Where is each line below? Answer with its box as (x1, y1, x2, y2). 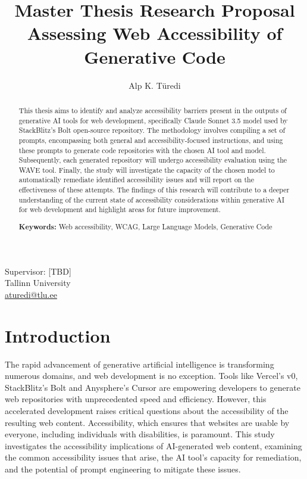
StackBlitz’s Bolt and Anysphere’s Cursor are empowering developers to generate (5, 381, 300, 393)
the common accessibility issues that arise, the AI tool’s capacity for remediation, (5, 451, 302, 464)
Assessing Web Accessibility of (27, 21, 283, 45)
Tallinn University (5, 276, 71, 289)
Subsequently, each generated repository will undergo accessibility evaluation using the (18, 155, 287, 165)
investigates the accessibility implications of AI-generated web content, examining (5, 439, 302, 452)
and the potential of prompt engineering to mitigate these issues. (5, 462, 241, 475)
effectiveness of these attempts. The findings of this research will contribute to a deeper (18, 185, 290, 195)
